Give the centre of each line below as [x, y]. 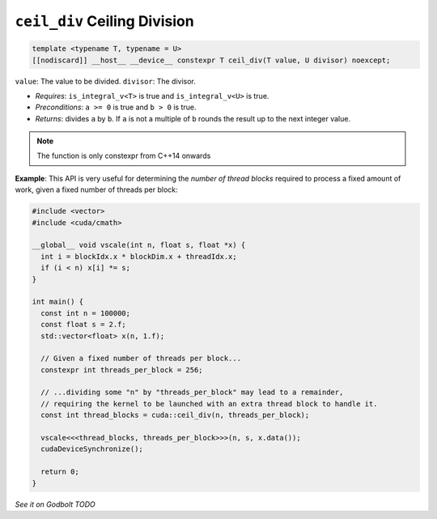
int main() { [58, 302]
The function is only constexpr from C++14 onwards [124, 156]
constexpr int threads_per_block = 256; [122, 370]
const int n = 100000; [86, 313]
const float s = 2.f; [84, 325]
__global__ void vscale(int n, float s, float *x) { [139, 245]
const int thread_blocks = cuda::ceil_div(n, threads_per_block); [175, 415]
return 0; [60, 472]
